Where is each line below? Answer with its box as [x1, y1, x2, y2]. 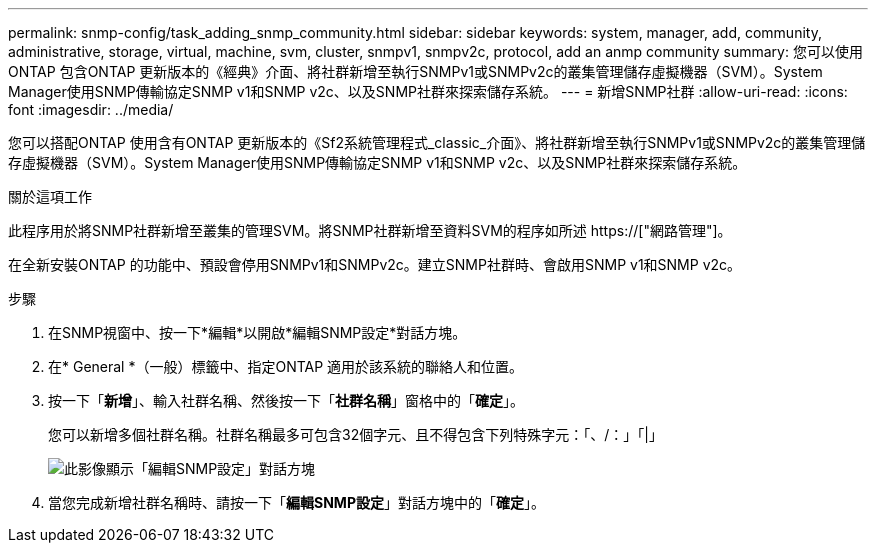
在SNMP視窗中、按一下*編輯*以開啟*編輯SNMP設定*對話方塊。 [48, 324, 467, 341]
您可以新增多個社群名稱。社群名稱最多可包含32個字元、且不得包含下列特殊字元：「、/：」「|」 [48, 426, 663, 443]
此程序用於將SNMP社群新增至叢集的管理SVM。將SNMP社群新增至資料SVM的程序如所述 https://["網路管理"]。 [8, 222, 732, 239]
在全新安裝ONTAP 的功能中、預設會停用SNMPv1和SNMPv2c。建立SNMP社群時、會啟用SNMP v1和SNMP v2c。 [8, 256, 742, 273]
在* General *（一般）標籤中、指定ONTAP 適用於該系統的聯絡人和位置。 [48, 358, 524, 375]
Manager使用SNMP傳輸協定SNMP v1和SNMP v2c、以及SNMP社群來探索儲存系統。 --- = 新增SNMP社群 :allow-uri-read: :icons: [8, 83, 848, 100]
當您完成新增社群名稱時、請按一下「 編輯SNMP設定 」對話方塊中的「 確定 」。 [48, 494, 545, 511]
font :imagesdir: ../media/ [8, 101, 174, 118]
